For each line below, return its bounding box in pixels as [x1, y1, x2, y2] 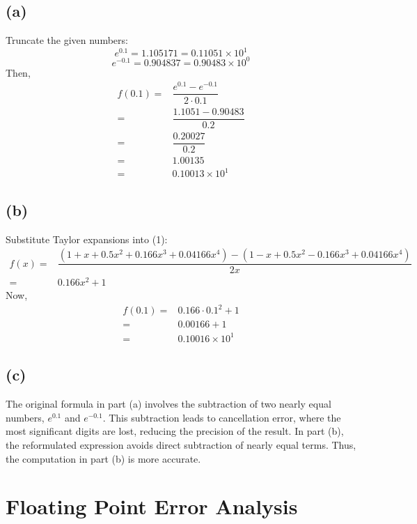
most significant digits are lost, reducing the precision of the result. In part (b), [6, 424, 344, 438]
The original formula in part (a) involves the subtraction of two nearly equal [6, 396, 331, 411]
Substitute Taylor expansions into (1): [6, 231, 168, 246]
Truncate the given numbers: [6, 33, 128, 47]
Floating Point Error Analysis [6, 492, 298, 521]
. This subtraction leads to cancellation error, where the [102, 410, 341, 424]
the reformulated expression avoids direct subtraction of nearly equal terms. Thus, [6, 437, 356, 452]
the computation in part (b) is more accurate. [6, 451, 201, 465]
